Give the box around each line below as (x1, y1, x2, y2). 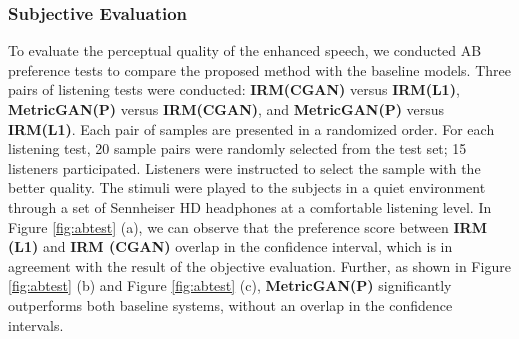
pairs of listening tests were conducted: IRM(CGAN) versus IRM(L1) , (8, 79, 460, 100)
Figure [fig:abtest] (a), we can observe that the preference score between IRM (8, 216, 487, 237)
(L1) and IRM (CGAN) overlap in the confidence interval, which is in (8, 236, 453, 257)
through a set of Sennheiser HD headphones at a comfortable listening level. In (8, 196, 492, 217)
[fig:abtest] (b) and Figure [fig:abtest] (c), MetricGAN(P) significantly (8, 275, 452, 296)
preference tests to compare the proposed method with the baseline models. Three (8, 59, 511, 80)
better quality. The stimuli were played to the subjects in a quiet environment (8, 177, 486, 198)
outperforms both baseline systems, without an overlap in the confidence (8, 294, 453, 315)
